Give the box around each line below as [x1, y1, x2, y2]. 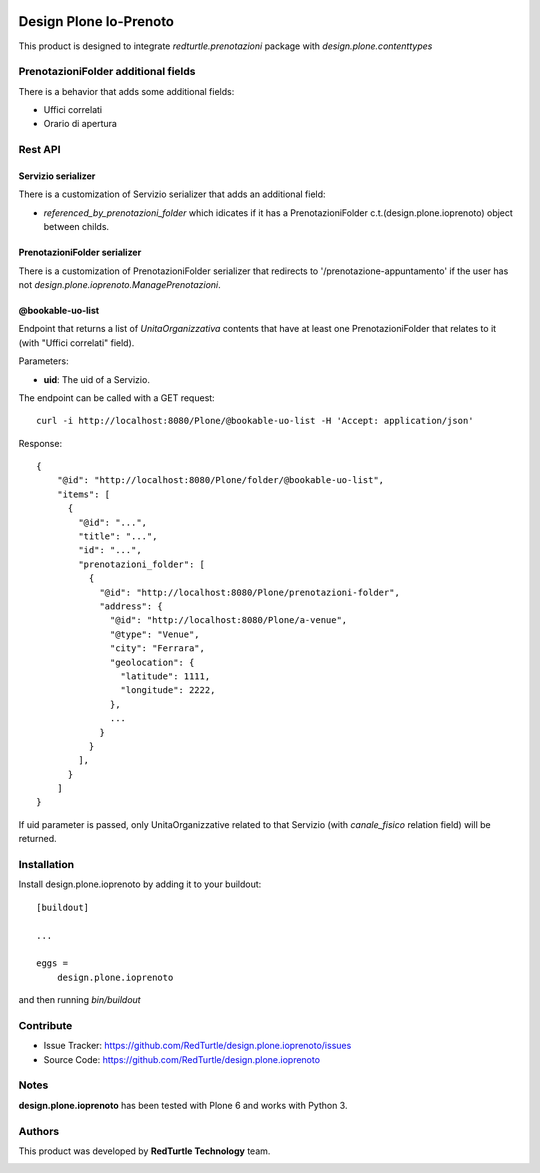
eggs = [36, 958, 69, 969]
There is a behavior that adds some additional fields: [18, 85, 235, 97]
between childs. [43, 221, 110, 233]
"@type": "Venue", [110, 628, 200, 640]
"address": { [99, 600, 164, 612]
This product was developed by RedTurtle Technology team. [18, 1145, 271, 1157]
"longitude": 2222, [120, 685, 216, 696]
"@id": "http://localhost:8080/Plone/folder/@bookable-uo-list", [56, 475, 385, 486]
